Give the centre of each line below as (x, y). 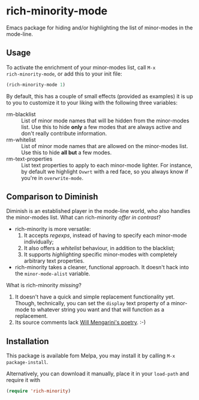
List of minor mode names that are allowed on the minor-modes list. (105, 146)
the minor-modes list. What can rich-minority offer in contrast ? (84, 218)
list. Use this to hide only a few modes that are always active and (101, 127)
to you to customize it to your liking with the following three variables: (92, 103)
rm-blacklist (21, 114)
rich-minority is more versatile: (53, 229)
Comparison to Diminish (52, 197)
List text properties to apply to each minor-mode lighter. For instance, (107, 165)
